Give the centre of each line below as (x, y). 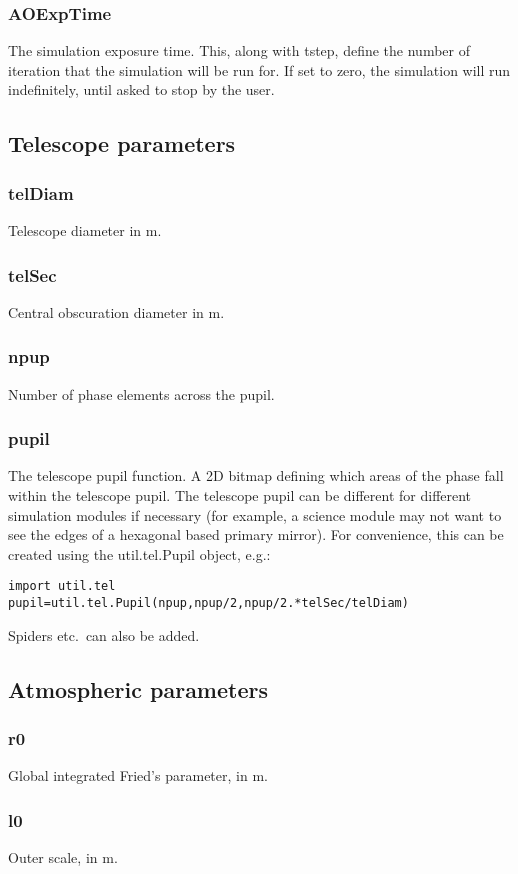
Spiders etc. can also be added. (104, 634)
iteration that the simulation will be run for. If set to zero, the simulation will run (259, 69)
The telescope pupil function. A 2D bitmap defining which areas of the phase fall (256, 475)
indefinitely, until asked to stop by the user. (141, 89)
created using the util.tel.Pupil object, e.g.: (139, 553)
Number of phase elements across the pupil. (141, 393)
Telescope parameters (122, 143)
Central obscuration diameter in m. (116, 311)
